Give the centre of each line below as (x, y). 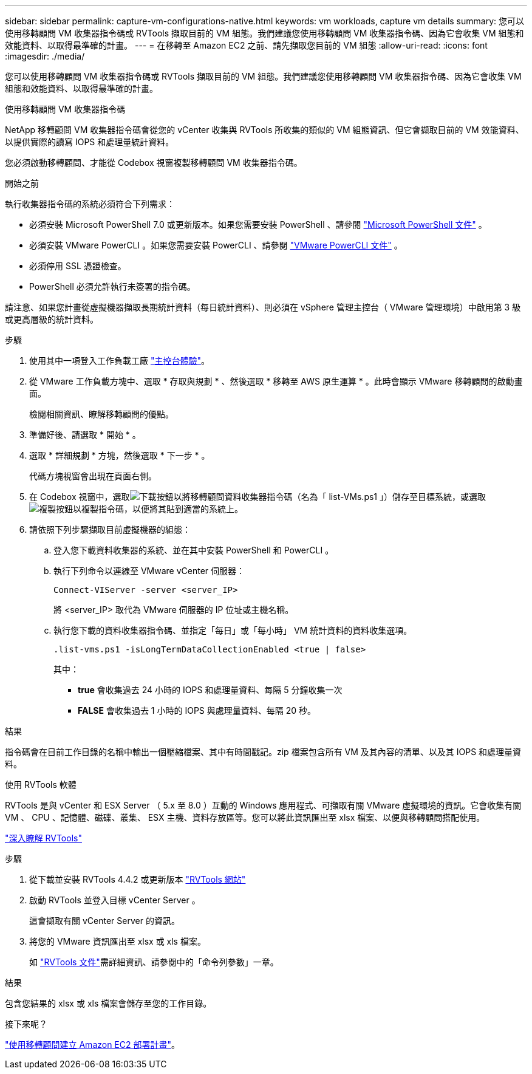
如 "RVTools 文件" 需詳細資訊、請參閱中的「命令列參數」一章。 (154, 962)
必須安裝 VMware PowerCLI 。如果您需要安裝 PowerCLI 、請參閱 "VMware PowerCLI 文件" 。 (216, 245)
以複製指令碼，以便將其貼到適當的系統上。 (158, 509)
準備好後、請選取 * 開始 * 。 (85, 435)
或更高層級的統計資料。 (52, 319)
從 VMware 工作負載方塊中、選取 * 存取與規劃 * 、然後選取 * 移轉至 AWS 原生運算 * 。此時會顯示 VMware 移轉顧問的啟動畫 (276, 381)
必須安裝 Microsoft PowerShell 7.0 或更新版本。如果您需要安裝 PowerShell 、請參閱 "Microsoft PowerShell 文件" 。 (258, 224)
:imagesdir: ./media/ (45, 56)
